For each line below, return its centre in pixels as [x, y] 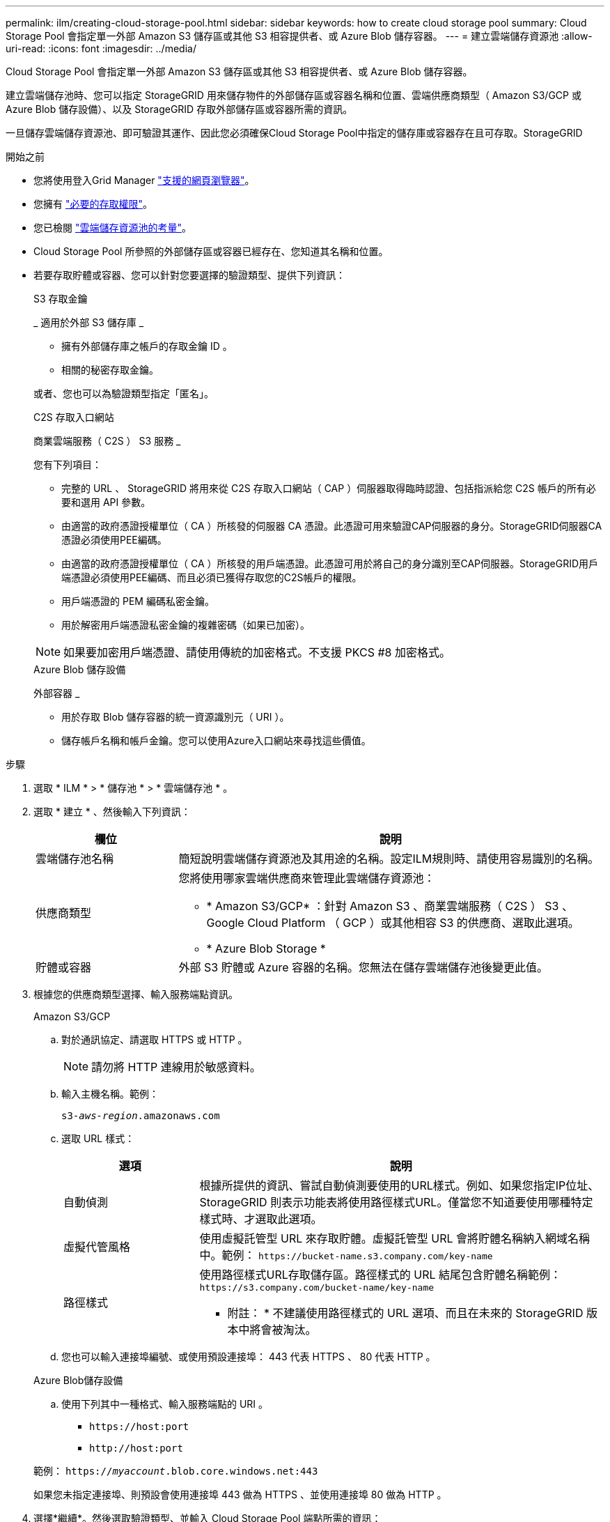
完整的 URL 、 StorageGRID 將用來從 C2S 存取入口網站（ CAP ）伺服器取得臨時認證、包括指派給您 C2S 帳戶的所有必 [329, 488]
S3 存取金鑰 [61, 299]
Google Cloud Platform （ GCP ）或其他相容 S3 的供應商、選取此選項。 [393, 923]
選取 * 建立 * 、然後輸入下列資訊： [112, 812]
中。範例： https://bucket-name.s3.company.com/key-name [346, 1255]
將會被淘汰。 [283, 1330]
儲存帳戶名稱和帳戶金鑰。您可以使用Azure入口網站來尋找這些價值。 [216, 740]
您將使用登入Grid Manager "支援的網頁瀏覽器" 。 [144, 180]
